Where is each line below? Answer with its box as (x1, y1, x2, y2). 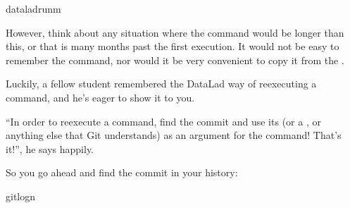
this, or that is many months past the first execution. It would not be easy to (6, 39, 339, 54)
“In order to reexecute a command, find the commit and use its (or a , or (6, 114, 321, 128)
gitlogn (6, 188, 36, 203)
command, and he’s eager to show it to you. (6, 90, 195, 104)
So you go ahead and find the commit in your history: (6, 165, 238, 180)
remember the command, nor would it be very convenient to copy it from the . (6, 52, 344, 67)
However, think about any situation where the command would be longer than (6, 25, 344, 39)
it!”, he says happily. (6, 141, 94, 156)
